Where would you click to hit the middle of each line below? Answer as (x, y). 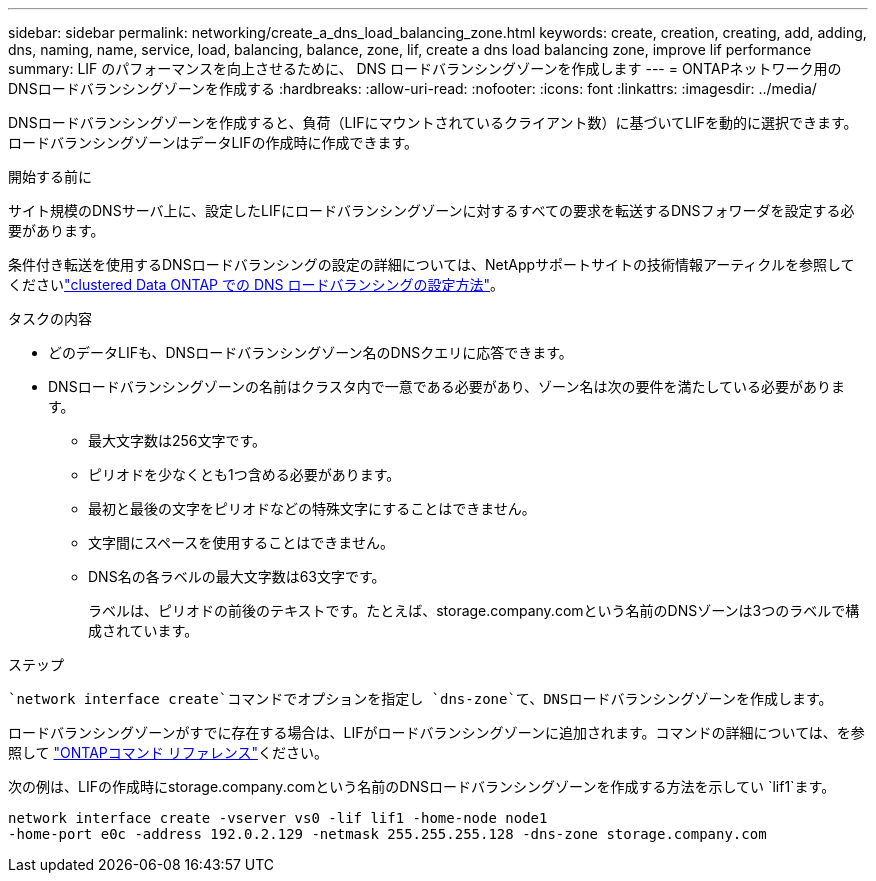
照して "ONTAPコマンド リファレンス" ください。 (168, 752)
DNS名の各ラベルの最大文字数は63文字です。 (237, 576)
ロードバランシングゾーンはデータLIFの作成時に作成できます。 (213, 142)
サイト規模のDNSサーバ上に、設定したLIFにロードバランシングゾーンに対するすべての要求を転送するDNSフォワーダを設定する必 (431, 210)
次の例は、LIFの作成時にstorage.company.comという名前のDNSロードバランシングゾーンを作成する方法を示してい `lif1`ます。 (422, 786)
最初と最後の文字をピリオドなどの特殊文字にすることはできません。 (312, 508)
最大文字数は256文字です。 (177, 440)
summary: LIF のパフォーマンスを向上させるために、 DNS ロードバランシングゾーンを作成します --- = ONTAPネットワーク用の (425, 68)
